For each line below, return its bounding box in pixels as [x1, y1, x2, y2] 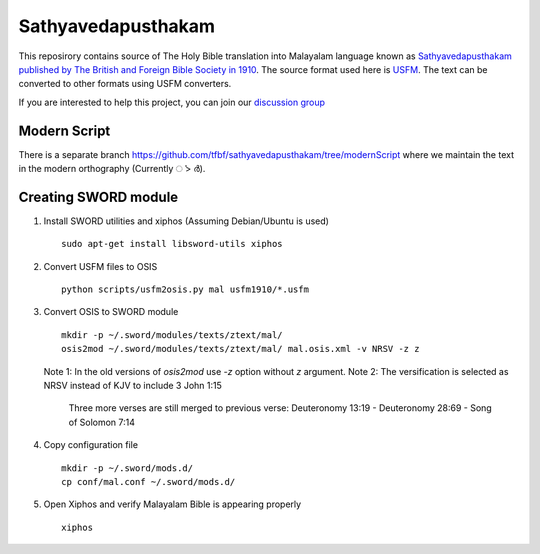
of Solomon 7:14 [68, 416, 135, 428]
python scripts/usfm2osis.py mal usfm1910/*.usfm [61, 284, 310, 295]
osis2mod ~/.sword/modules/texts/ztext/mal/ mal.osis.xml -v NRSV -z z [61, 343, 420, 355]
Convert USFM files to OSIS [43, 260, 158, 272]
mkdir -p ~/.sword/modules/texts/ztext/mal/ [61, 329, 284, 340]
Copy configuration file [43, 439, 139, 451]
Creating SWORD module [18, 188, 179, 205]
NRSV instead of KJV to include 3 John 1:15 [43, 380, 222, 392]
